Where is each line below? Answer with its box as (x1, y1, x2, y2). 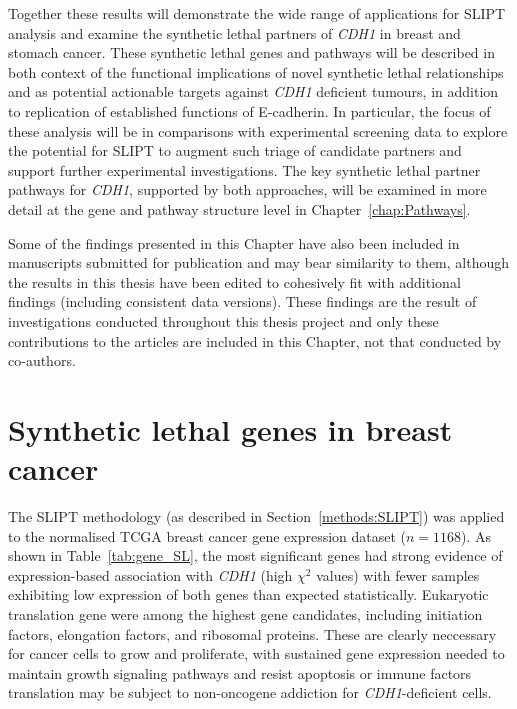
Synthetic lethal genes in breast (8, 408, 453, 449)
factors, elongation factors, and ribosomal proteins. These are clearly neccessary (8, 623, 497, 644)
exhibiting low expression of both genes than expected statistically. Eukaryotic (8, 584, 489, 605)
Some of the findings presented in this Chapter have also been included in (8, 232, 460, 253)
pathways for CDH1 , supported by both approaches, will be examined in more (8, 179, 487, 200)
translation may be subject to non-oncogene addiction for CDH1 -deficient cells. (8, 682, 492, 703)
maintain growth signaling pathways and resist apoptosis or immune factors (8, 662, 472, 683)
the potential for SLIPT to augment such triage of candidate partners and (8, 140, 462, 161)
